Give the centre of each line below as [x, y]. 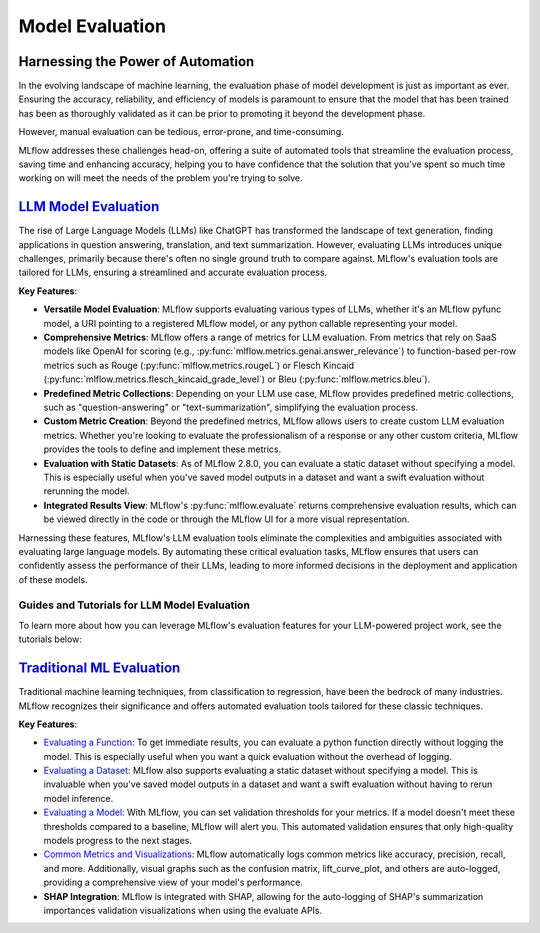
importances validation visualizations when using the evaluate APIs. [183, 910]
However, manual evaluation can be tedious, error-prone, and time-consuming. [181, 132]
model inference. [78, 798]
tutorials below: [50, 639]
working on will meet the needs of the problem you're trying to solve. [161, 178]
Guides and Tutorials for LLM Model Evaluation [134, 605]
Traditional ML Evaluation [99, 668]
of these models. [53, 579]
